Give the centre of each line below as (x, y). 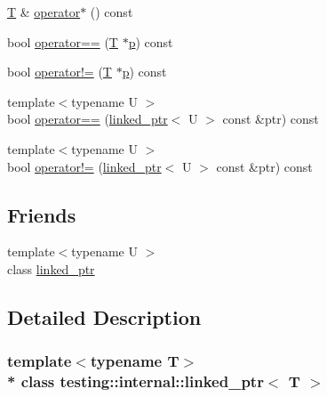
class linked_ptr (51, 268)
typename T (135, 361)
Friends (42, 214)
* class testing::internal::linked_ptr (136, 381)
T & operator (44, 12)
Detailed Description (104, 316)
